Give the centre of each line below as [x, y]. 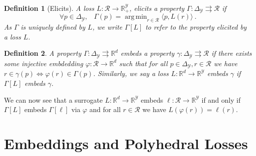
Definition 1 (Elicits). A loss [49, 8]
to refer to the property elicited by [196, 27]
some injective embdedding [44, 63]
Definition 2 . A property [43, 53]
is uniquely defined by [53, 27]
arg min [136, 17]
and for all [105, 109]
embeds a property [147, 53]
